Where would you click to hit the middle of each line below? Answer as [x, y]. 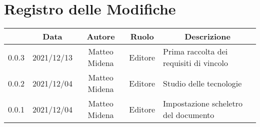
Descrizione [207, 36]
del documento [189, 115]
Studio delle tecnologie [202, 83]
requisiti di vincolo [196, 63]
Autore [101, 36]
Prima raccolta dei [195, 51]
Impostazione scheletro [203, 103]
